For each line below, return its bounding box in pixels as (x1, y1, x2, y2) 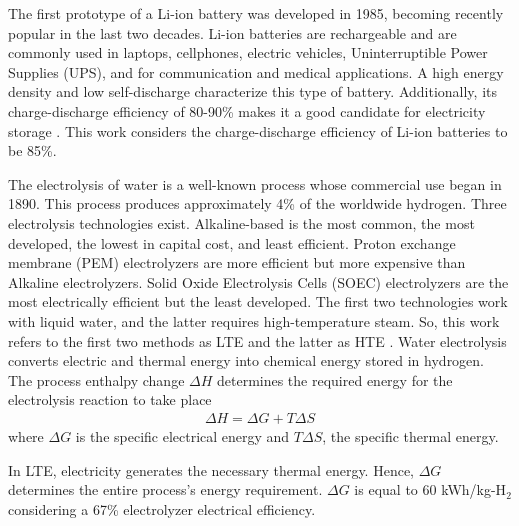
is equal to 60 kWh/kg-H (354, 479, 507, 500)
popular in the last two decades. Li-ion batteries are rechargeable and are (8, 22, 457, 43)
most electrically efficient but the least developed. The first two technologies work (8, 291, 508, 312)
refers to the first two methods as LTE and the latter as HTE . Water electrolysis (8, 330, 507, 351)
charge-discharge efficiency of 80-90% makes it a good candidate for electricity (8, 100, 486, 121)
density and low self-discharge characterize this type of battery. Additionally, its (8, 81, 498, 102)
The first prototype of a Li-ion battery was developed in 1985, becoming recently (8, 3, 504, 23)
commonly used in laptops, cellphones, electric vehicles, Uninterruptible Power (8, 42, 488, 63)
